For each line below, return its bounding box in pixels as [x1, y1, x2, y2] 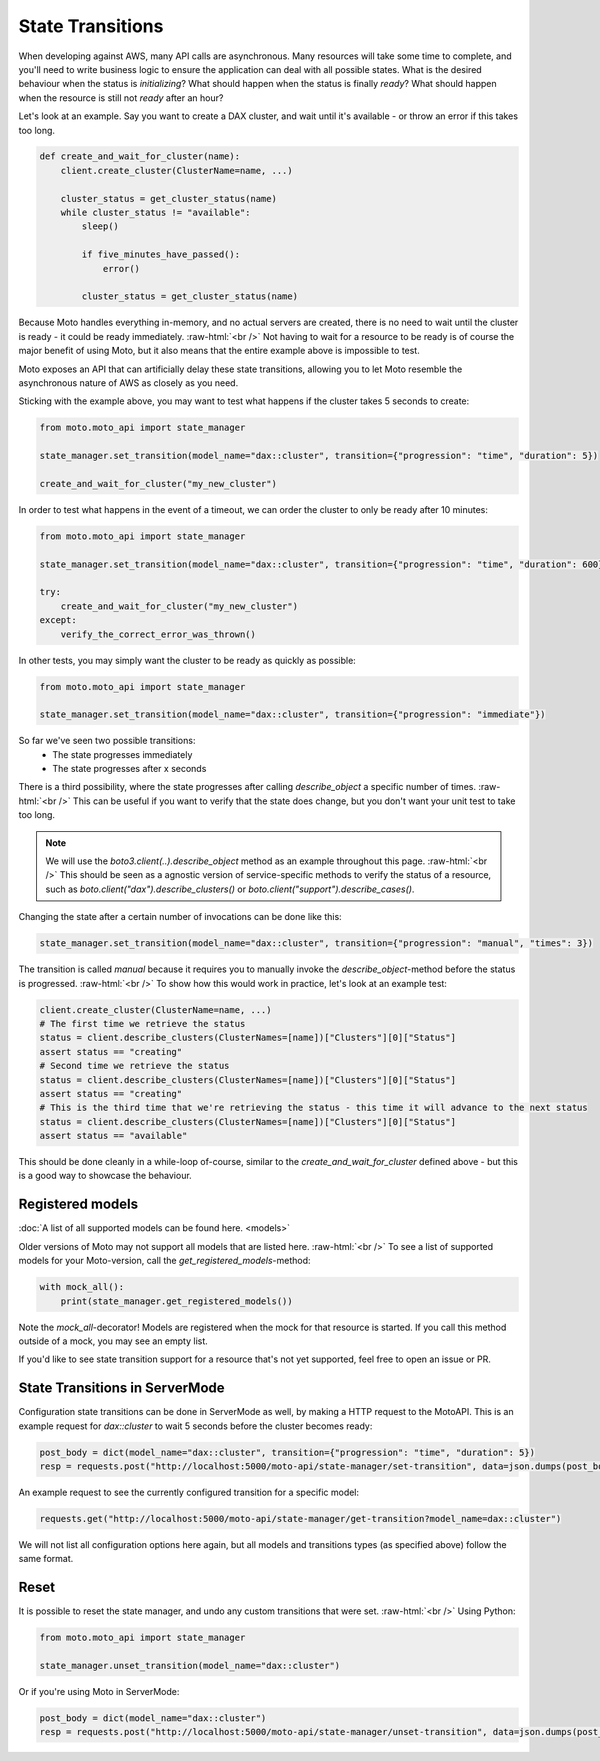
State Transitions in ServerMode [18, 1380, 225, 1397]
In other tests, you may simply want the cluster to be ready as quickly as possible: [18, 654, 357, 666]
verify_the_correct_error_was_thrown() [60, 628, 257, 640]
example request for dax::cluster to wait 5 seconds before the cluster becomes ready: [18, 1420, 373, 1432]
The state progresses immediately [52, 748, 193, 760]
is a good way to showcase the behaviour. [18, 1170, 192, 1182]
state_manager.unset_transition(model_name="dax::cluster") [39, 1660, 341, 1671]
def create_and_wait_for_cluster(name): [39, 151, 240, 162]
